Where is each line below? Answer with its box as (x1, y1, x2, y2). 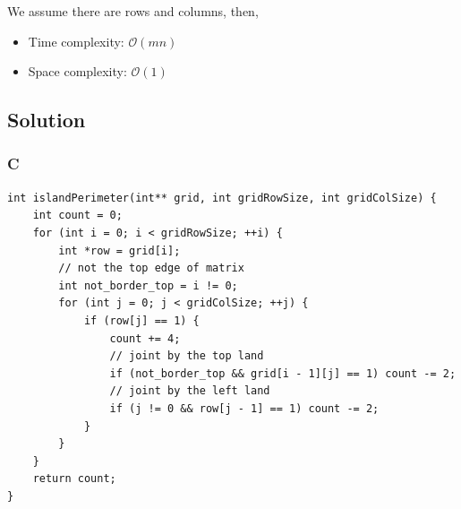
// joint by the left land (109, 384, 270, 398)
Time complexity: (28, 31, 124, 50)
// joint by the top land (109, 349, 264, 363)
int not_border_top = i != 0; (58, 279, 238, 292)
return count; (32, 472, 116, 486)
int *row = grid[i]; (58, 244, 181, 257)
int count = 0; (32, 209, 123, 222)
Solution (7, 106, 86, 134)
